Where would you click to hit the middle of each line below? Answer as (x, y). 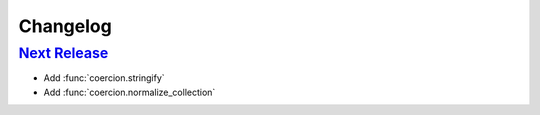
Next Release (63, 53)
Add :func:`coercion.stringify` (104, 78)
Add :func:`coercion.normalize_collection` (129, 92)
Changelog (65, 26)
